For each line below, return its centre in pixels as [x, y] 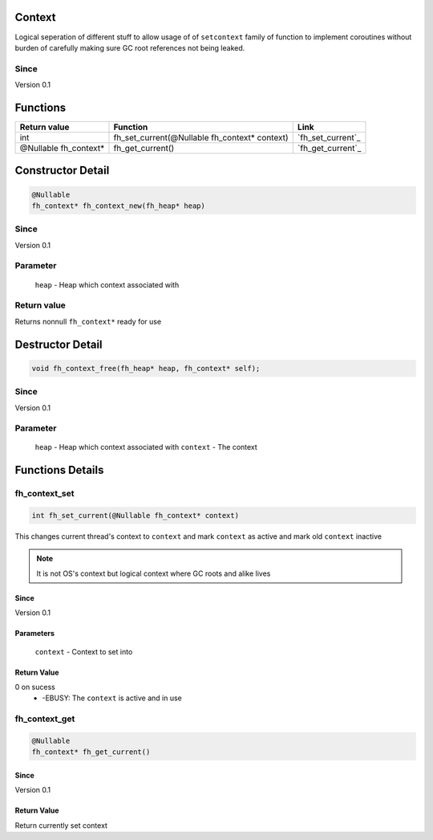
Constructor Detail [62, 171]
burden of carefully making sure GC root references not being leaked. [130, 47]
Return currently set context [61, 825]
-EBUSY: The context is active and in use [112, 698]
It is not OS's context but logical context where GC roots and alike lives [154, 573]
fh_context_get [45, 719]
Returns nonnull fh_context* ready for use [88, 321]
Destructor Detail [59, 344]
